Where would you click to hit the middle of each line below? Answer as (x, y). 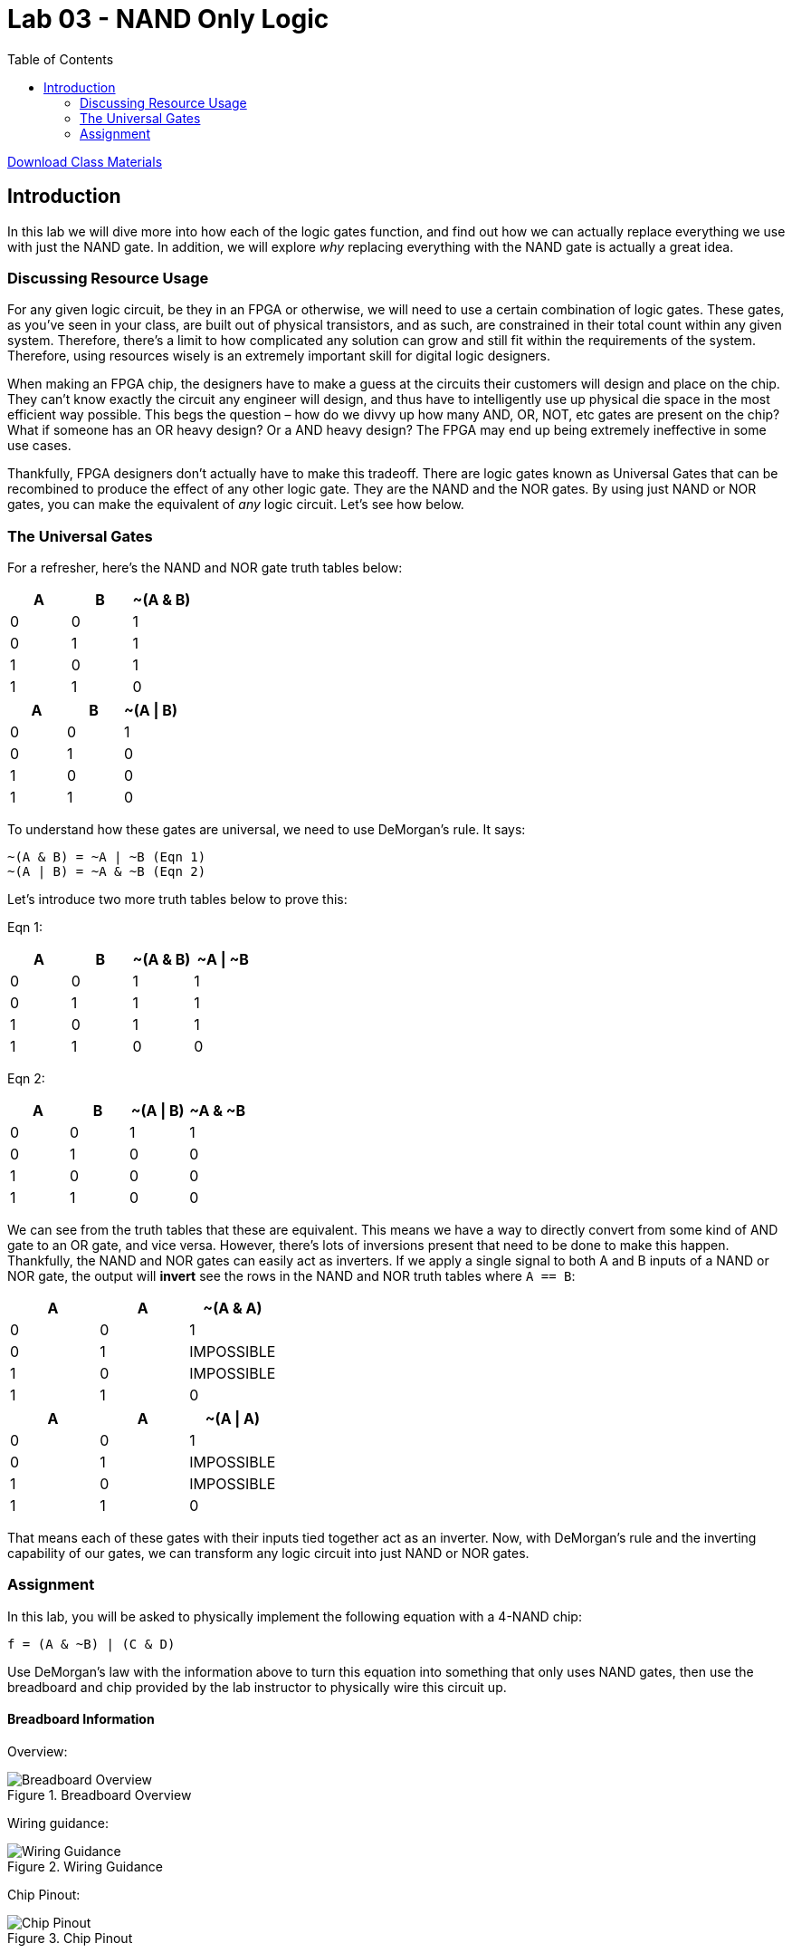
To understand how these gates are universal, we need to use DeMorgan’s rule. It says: (267, 830)
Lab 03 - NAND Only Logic (168, 19)
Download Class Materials (85, 161)
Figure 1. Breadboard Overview (100, 1795)
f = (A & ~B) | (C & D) (91, 1644)
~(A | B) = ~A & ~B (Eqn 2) (107, 872)
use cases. (39, 446)
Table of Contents (61, 59)
